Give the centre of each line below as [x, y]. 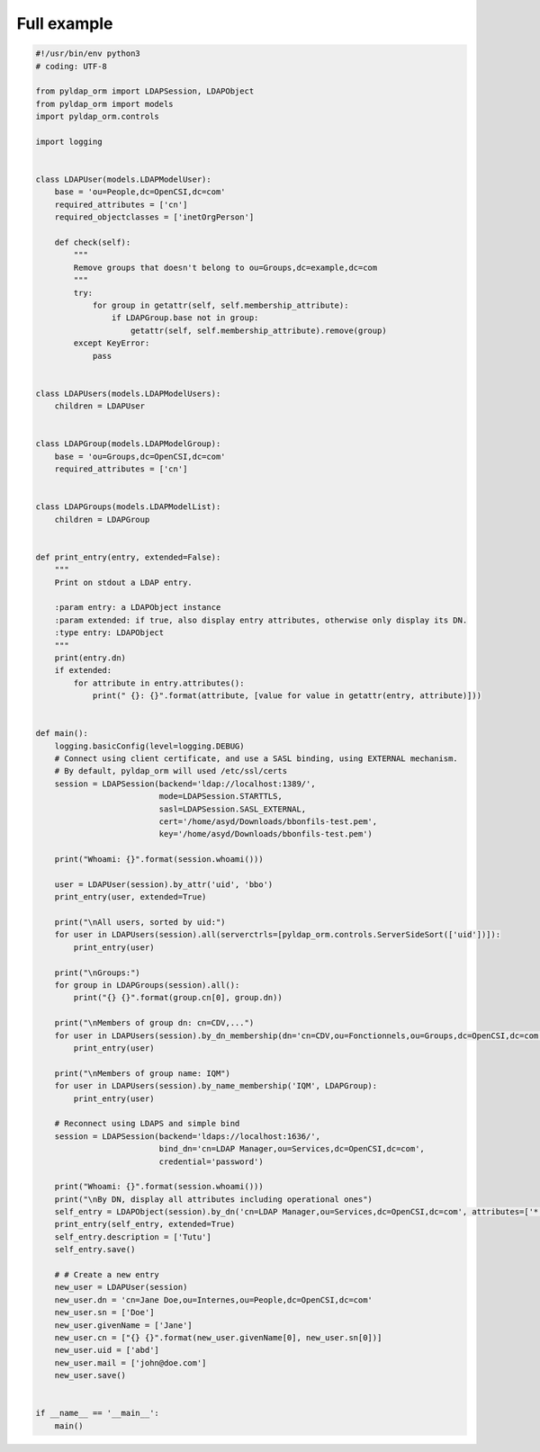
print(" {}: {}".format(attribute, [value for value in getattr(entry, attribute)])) [287, 696]
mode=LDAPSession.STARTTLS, [220, 797]
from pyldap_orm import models [105, 104]
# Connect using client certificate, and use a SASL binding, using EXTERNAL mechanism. [256, 759]
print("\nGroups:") [98, 972]
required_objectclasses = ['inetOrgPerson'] [154, 217]
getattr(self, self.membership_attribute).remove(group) [259, 330]
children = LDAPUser [100, 406]
